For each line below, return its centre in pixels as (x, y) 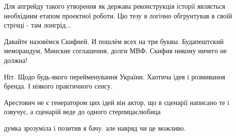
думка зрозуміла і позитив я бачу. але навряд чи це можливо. (95, 128)
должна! (16, 60)
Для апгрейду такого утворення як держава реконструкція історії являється (115, 6)
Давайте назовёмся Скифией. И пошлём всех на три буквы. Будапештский (114, 41)
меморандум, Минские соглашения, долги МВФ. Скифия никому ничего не (116, 51)
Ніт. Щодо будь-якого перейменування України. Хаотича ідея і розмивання (115, 76)
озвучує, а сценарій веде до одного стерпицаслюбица (82, 112)
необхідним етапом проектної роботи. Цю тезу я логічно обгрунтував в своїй (118, 15)
